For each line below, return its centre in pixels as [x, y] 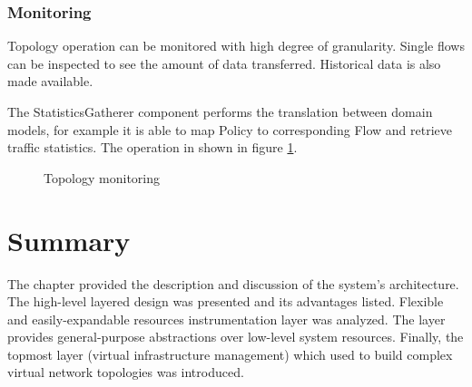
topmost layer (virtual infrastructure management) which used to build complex [230, 354]
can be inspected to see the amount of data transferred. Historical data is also [224, 63]
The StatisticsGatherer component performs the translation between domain [220, 111]
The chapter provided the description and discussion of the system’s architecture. [233, 283]
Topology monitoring [102, 177]
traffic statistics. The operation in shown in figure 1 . [152, 147]
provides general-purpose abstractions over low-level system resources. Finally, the [236, 337]
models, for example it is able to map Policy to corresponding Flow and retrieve [230, 129]
